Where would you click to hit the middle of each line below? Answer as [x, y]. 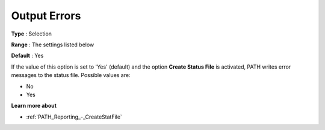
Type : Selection [32, 34]
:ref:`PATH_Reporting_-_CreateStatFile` [74, 117]
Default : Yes [27, 56]
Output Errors [46, 16]
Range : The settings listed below [53, 45]
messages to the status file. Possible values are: [71, 75]
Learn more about [34, 106]
